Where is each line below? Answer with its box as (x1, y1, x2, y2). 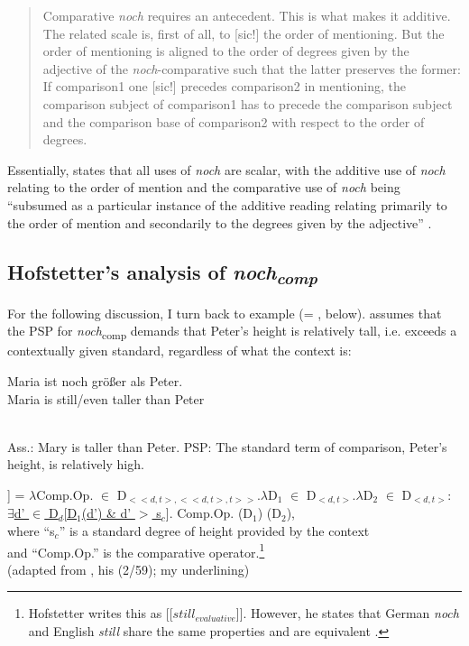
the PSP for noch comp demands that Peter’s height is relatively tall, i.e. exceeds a (7, 321, 457, 343)
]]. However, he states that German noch (235, 604, 459, 623)
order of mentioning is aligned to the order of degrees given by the (42, 42, 409, 60)
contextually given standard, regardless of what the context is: (7, 341, 352, 360)
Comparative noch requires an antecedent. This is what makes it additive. (42, 6, 451, 24)
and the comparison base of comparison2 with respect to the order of (42, 112, 425, 131)
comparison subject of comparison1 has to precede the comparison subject (42, 94, 453, 113)
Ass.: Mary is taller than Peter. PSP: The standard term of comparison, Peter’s (7, 437, 447, 456)
